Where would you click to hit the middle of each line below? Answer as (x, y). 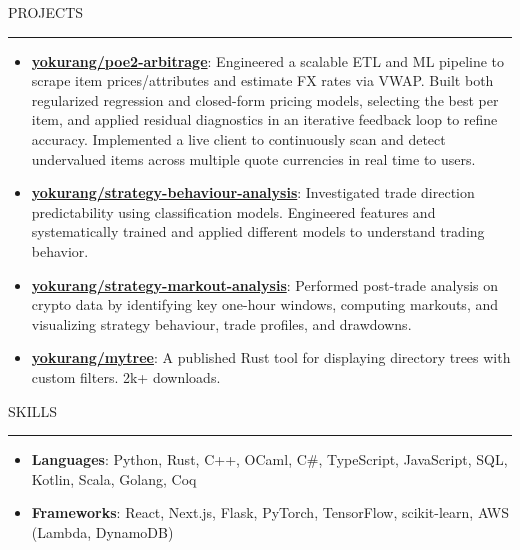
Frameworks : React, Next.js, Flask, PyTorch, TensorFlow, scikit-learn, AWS (270, 512)
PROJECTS (46, 12)
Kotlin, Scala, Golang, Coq (114, 478)
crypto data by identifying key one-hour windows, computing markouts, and (265, 304)
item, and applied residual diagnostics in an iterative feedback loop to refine (264, 119)
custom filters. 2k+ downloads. (126, 376)
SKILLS (33, 410)
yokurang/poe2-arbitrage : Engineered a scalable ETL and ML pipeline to (268, 60)
